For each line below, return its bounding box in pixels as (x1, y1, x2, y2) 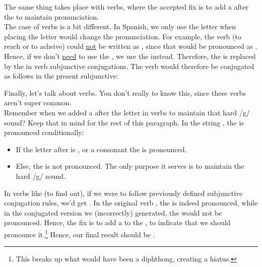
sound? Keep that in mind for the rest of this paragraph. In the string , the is (4, 117, 244, 127)
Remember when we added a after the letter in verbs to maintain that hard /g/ (4, 107, 250, 117)
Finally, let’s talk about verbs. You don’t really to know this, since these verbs (4, 87, 246, 98)
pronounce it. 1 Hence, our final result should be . (4, 227, 155, 239)
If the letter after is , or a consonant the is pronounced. (16, 144, 187, 154)
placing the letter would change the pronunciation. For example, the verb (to (4, 31, 241, 41)
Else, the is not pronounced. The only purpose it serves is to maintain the (16, 161, 244, 171)
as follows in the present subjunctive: (4, 71, 118, 81)
